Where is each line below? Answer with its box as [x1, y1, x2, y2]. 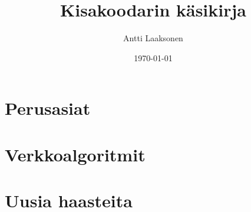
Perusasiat [5, 96, 91, 120]
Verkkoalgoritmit [5, 142, 146, 166]
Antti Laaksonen [123, 32, 183, 44]
